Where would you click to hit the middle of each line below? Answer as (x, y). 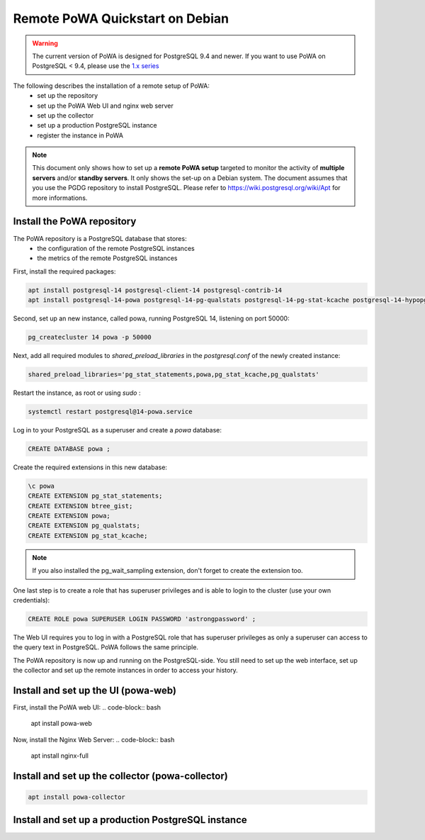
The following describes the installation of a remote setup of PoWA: (112, 86)
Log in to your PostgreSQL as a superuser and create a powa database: (118, 430)
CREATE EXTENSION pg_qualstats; (84, 526)
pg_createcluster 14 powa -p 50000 (90, 337)
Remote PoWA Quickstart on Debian (121, 18)
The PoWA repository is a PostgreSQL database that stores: (100, 238)
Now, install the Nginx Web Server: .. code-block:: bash (94, 739)
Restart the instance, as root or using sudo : (77, 393)
